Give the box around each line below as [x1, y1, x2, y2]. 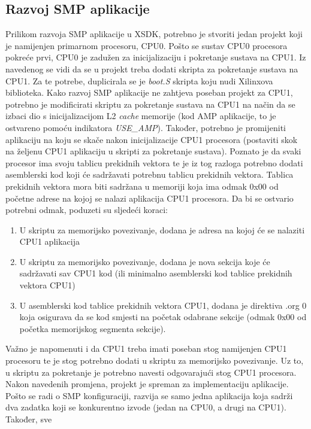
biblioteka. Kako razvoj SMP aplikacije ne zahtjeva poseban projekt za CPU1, [5, 86, 293, 99]
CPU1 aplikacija [19, 235, 80, 248]
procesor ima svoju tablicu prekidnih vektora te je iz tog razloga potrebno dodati [5, 156, 303, 169]
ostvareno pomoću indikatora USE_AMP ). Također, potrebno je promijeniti [5, 121, 286, 133]
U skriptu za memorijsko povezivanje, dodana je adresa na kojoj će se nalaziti [19, 223, 305, 236]
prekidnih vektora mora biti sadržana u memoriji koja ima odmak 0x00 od [5, 179, 279, 192]
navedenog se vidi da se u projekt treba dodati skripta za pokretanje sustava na [5, 62, 298, 75]
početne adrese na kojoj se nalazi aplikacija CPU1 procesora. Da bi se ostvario [5, 191, 294, 204]
